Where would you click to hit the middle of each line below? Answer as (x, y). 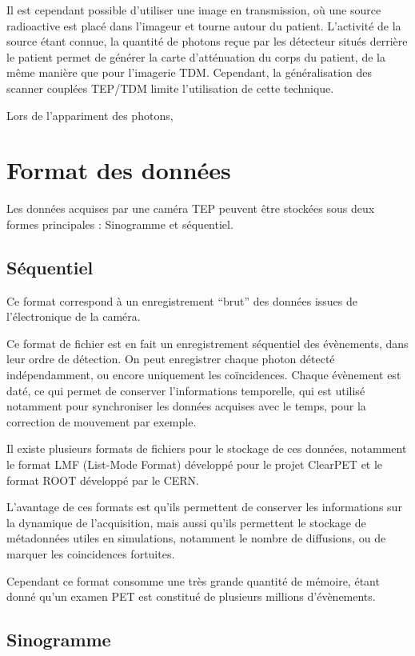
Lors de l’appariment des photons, (90, 115)
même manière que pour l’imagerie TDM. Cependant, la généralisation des (190, 72)
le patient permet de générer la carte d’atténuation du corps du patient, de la (196, 56)
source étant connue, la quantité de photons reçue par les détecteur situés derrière (207, 41)
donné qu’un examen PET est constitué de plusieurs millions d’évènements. (191, 596)
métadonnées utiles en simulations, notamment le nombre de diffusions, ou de (196, 538)
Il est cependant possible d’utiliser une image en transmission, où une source (194, 10)
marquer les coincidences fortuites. (91, 553)
